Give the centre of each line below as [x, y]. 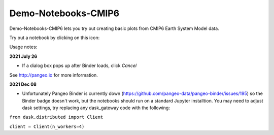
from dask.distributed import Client [56, 117]
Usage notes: [23, 47]
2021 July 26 [23, 56]
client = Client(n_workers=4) [47, 126]
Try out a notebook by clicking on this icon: [55, 38]
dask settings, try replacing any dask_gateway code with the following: [96, 108]
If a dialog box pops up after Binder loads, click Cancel [79, 65]
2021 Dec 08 [23, 84]
